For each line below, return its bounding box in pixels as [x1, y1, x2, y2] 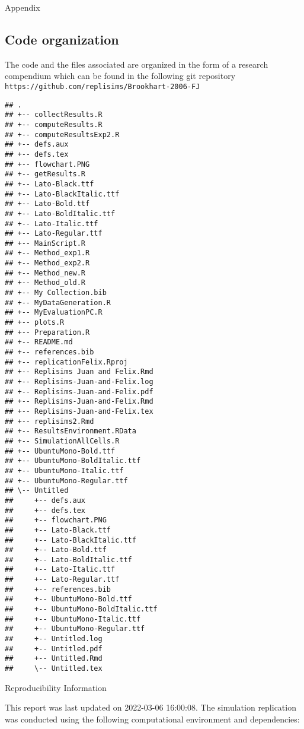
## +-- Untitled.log [5, 635, 103, 644]
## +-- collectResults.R [5, 110, 103, 119]
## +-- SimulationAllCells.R [5, 436, 120, 445]
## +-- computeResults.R [5, 120, 103, 129]
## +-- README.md [5, 338, 73, 347]
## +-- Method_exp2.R [5, 259, 90, 268]
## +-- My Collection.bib [5, 289, 107, 297]
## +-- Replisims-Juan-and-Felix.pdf [5, 387, 153, 396]
